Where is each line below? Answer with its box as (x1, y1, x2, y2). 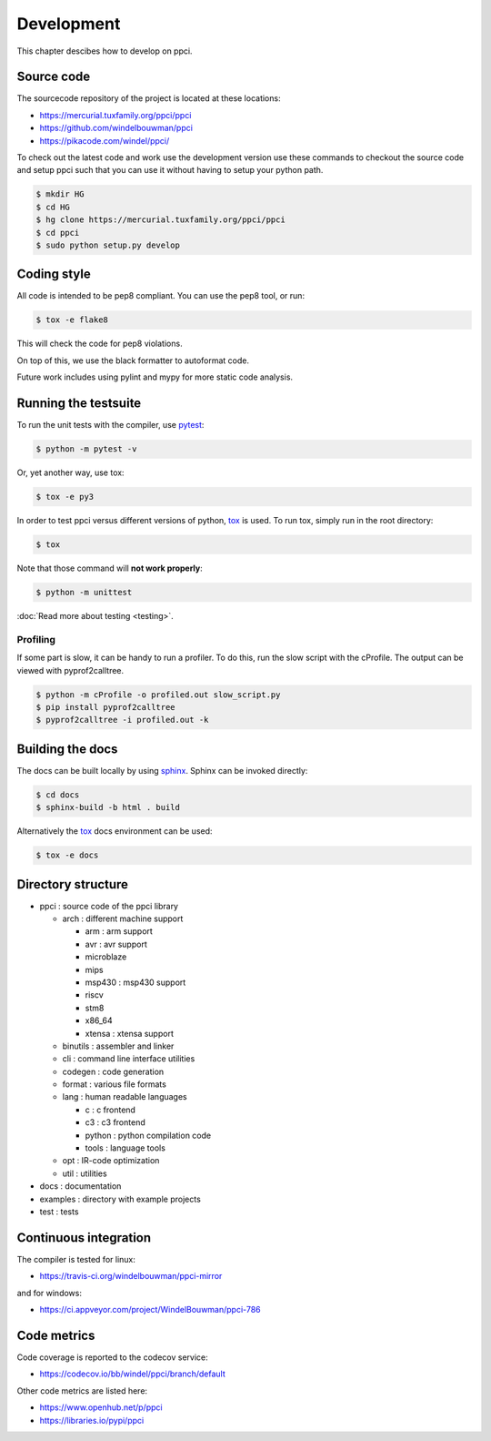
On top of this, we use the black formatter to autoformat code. (16, 355, 250, 366)
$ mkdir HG (35, 189, 85, 199)
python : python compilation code (85, 1130, 212, 1141)
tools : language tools (85, 1142, 165, 1153)
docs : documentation (39, 1181, 122, 1192)
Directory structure (16, 877, 129, 892)
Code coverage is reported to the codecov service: (16, 1352, 208, 1363)
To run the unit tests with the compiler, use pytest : (16, 420, 205, 431)
